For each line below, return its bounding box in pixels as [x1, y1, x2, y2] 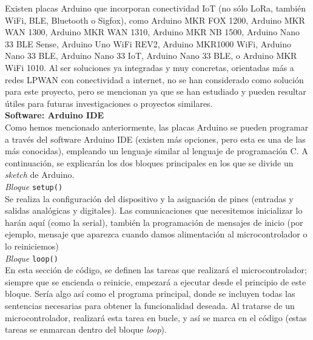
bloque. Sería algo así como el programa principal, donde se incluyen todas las [5, 287, 295, 300]
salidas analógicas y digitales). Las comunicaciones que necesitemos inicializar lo [5, 204, 303, 217]
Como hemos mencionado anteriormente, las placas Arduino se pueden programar [5, 120, 309, 133]
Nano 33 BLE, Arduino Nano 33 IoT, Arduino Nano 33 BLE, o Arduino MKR [5, 49, 297, 62]
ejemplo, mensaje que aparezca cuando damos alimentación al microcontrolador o [5, 228, 308, 240]
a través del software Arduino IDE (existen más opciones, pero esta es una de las [5, 132, 306, 145]
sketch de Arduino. [5, 168, 75, 181]
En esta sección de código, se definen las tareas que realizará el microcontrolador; [5, 263, 307, 276]
